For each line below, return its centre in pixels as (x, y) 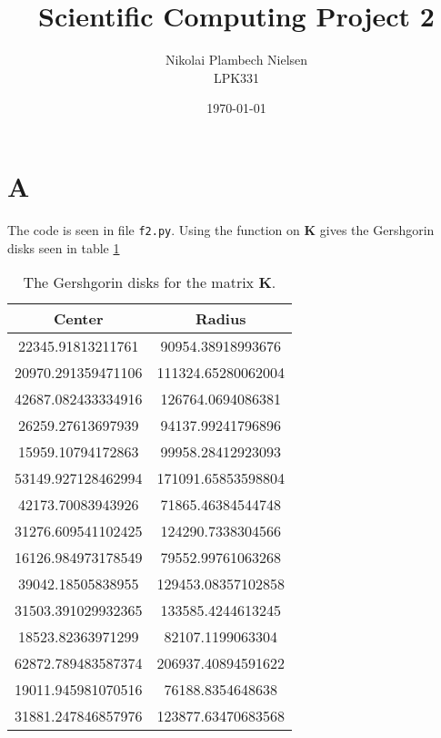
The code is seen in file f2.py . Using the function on (154, 229)
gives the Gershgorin (377, 229)
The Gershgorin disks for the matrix (139, 282)
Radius (220, 319)
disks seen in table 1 (64, 247)
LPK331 (236, 77)
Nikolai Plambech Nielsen (236, 60)
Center (78, 319)
